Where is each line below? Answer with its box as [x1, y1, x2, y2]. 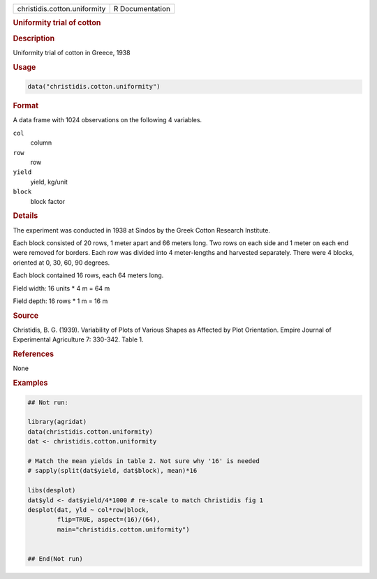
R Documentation [113, 4, 171, 13]
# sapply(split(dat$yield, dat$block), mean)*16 [27, 467, 198, 475]
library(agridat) [27, 418, 87, 426]
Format [13, 101, 38, 111]
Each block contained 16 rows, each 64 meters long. [13, 271, 164, 279]
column [30, 138, 52, 147]
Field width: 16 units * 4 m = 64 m [13, 284, 110, 293]
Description [13, 34, 55, 43]
